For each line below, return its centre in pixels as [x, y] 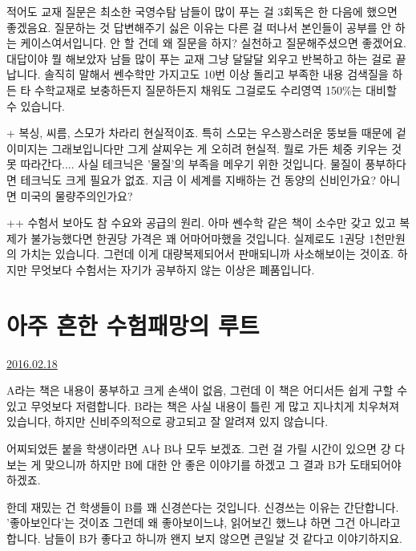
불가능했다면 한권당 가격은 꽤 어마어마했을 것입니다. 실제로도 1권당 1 [203, 238]
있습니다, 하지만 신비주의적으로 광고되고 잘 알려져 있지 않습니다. [168, 421]
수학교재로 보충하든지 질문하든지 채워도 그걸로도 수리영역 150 [188, 89]
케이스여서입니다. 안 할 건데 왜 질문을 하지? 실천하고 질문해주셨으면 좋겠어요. [213, 43]
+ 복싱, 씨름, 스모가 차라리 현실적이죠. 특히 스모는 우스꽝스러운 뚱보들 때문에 [200, 133]
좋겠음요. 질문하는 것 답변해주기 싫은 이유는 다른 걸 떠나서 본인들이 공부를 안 [199, 27]
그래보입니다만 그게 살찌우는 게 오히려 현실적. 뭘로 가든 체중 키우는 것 [227, 148]
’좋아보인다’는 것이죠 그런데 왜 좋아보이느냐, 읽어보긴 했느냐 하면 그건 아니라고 [204, 523]
